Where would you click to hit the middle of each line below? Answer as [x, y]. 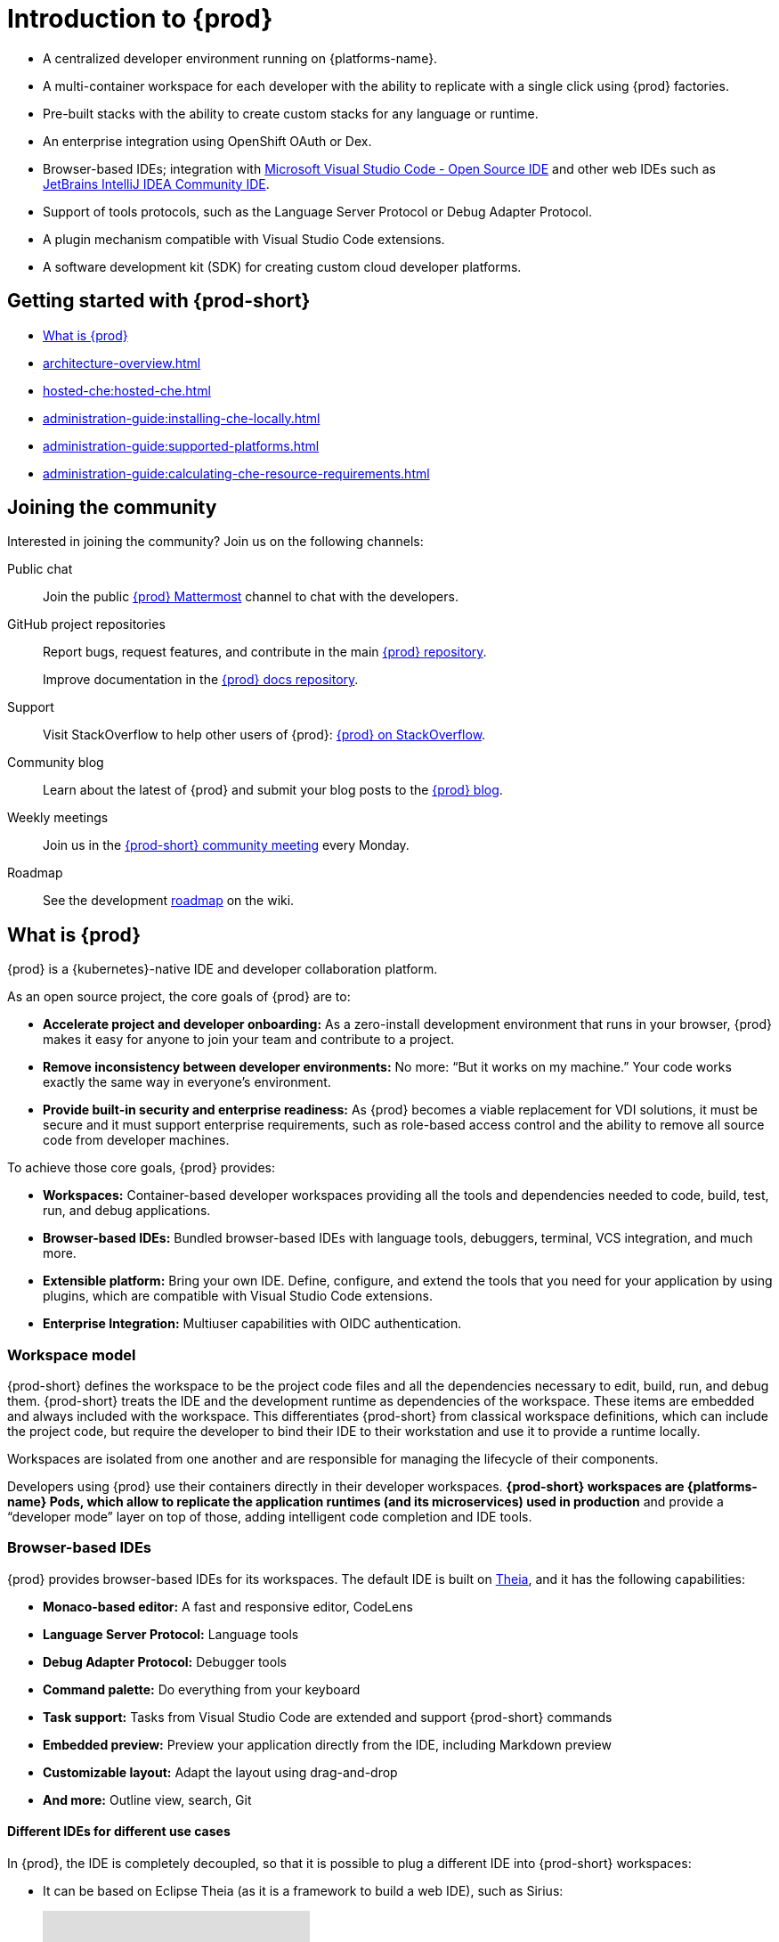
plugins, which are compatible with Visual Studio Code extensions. [238, 1296]
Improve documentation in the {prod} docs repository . [201, 680]
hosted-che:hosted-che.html [127, 390]
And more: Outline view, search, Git [147, 1799]
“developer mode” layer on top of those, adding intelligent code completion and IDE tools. [270, 1517]
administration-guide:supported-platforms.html [181, 445]
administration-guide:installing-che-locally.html [182, 418]
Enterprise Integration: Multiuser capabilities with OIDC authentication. [252, 1324]
